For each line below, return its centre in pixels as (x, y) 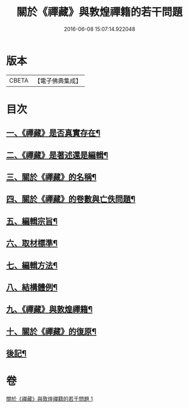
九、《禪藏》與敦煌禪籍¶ (49, 309)
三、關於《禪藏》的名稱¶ (51, 177)
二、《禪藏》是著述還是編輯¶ (57, 155)
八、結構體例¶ (32, 287)
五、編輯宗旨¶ (32, 221)
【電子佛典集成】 (58, 81)
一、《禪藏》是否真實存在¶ (53, 133)
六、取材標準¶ (32, 243)
